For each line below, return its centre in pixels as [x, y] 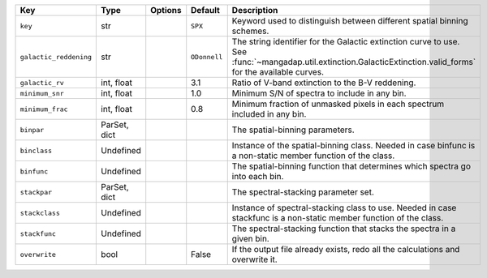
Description [255, 10]
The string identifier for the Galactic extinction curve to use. [346, 42]
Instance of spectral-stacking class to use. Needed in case [344, 208]
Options [166, 10]
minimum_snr [42, 93]
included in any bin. [269, 114]
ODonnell [207, 57]
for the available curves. [278, 72]
